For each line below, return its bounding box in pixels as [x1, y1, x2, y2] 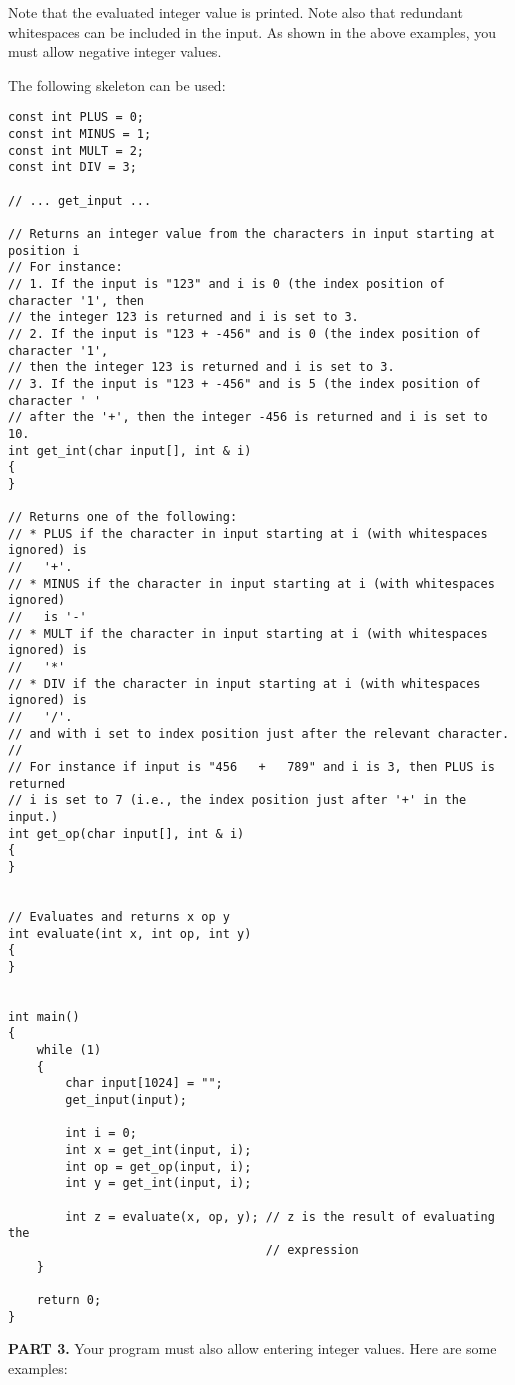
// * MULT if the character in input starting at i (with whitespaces [8, 626, 488, 641]
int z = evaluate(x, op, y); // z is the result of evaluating [65, 1209, 495, 1224]
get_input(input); [65, 1093, 187, 1108]
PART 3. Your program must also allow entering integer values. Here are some [8, 1338, 497, 1359]
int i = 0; [65, 1126, 137, 1141]
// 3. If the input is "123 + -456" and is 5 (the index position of [8, 376, 481, 391]
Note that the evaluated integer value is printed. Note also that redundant [8, 2, 463, 22]
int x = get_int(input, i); [65, 1143, 252, 1158]
